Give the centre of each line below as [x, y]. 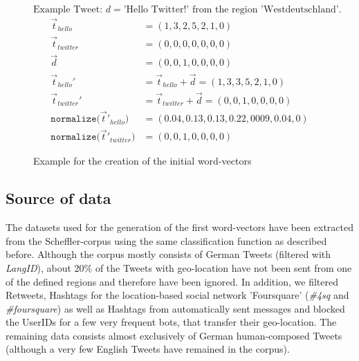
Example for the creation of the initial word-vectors [142, 161]
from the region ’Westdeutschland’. [267, 10]
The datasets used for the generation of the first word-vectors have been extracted [180, 227]
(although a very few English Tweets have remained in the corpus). [148, 349]
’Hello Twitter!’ [156, 10]
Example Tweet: [68, 10]
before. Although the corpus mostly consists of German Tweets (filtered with [168, 254]
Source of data [58, 198]
